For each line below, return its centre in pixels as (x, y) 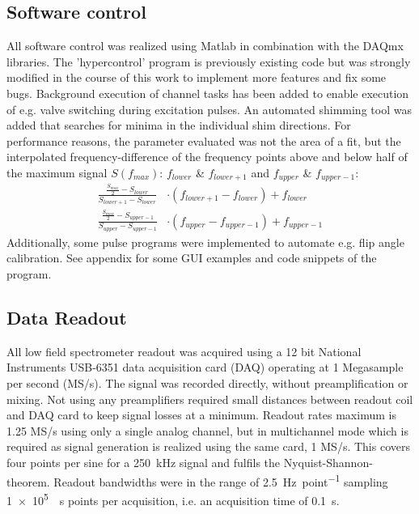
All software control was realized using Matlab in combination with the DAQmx (205, 46)
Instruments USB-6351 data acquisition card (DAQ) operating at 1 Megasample (205, 367)
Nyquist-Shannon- (328, 462)
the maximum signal (57, 172)
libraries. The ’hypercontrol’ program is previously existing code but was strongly (209, 61)
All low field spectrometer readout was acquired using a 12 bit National (184, 351)
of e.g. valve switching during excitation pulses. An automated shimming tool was (209, 109)
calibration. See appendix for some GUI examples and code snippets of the (192, 258)
